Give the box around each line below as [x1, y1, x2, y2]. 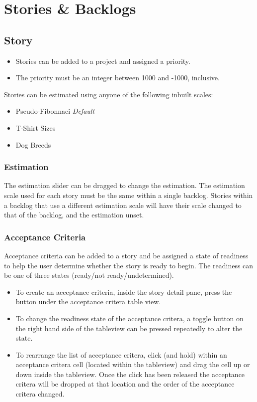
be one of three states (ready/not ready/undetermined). [4, 270, 174, 280]
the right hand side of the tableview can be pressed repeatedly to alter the [15, 323, 243, 333]
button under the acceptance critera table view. [15, 296, 161, 307]
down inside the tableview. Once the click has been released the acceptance [15, 369, 245, 379]
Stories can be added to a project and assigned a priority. [15, 55, 190, 66]
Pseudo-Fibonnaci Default [15, 106, 95, 116]
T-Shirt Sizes [15, 122, 56, 133]
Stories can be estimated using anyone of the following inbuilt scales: [4, 89, 213, 99]
